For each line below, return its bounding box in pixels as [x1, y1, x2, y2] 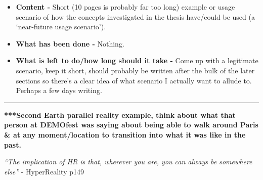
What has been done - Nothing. [16, 38, 124, 49]
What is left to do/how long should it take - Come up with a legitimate [16, 55, 258, 66]
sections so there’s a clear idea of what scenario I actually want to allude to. [16, 75, 252, 85]
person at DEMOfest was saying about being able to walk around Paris [4, 119, 258, 130]
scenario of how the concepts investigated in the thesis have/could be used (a [16, 11, 255, 22]
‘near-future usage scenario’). [16, 21, 106, 32]
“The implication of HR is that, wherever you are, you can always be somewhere [4, 156, 252, 167]
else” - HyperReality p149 [4, 166, 84, 176]
